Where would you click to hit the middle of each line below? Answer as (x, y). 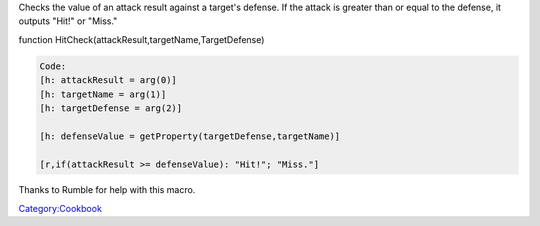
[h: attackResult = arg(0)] (108, 80)
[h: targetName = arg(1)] (103, 94)
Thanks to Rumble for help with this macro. (107, 190)
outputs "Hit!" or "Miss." (68, 21)
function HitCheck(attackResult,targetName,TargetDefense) (141, 39)
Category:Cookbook (60, 208)
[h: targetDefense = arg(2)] (111, 108)
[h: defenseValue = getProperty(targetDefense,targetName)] (190, 136)
